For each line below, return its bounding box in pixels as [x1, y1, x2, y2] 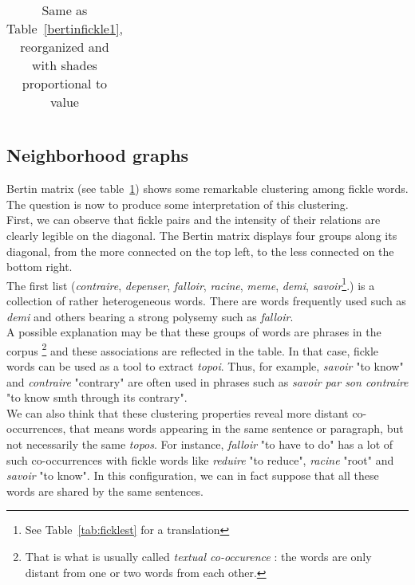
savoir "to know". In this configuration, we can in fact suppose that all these [6, 467, 379, 484]
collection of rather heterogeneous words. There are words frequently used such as [6, 292, 406, 309]
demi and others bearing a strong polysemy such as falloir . [6, 308, 294, 324]
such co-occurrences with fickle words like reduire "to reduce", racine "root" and [6, 451, 394, 468]
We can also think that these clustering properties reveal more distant [6, 404, 349, 421]
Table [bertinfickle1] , [6, 19, 123, 37]
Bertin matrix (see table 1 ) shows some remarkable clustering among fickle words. [6, 180, 409, 197]
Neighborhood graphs [6, 143, 189, 167]
